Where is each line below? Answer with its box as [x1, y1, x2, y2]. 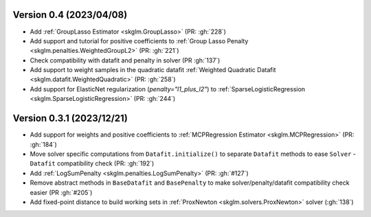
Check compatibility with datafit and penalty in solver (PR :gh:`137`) [30, 56, 221, 65]
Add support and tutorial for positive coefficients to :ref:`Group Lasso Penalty [30, 36, 249, 45]
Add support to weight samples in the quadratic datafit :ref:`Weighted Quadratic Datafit [30, 66, 276, 74]
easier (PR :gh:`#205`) [30, 188, 93, 196]
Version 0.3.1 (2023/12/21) [12, 113, 128, 124]
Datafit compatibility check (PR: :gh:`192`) [30, 159, 155, 168]
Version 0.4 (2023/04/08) [12, 9, 128, 21]
